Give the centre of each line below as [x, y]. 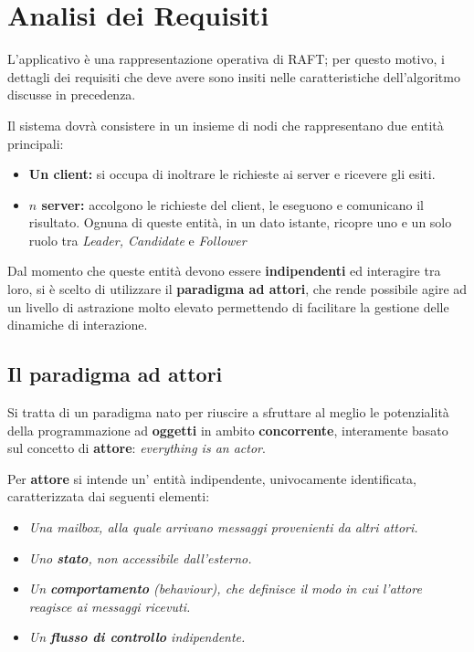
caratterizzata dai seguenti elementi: [109, 496]
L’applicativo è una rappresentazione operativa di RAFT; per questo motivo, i [226, 59]
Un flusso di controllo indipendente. [137, 637]
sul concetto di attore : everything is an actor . [137, 448]
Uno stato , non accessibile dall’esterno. [140, 557]
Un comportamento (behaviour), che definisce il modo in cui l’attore [225, 589]
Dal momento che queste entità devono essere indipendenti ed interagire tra [224, 271]
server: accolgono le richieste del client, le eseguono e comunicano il [232, 204]
